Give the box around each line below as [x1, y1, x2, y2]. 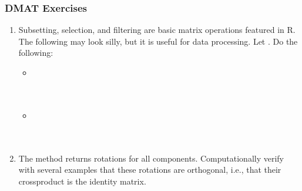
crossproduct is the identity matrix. [18, 175, 146, 187]
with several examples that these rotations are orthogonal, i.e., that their [18, 163, 281, 176]
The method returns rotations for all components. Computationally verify [18, 152, 284, 164]
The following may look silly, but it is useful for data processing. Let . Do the [18, 35, 298, 47]
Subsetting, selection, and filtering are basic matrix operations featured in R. [18, 24, 296, 36]
